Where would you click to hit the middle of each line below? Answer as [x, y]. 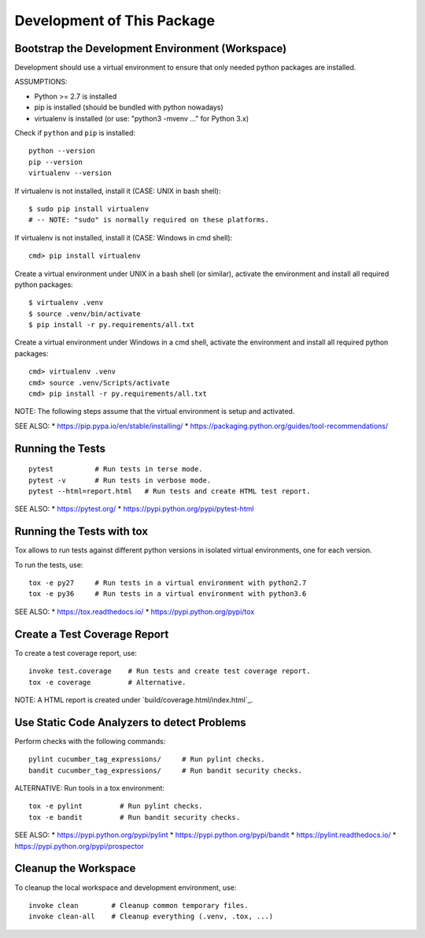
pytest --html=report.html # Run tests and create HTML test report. [170, 491]
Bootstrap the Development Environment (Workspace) [151, 48]
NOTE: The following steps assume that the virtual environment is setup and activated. [155, 411]
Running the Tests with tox [81, 532]
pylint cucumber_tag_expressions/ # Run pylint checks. [147, 759]
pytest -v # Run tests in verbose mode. [120, 480]
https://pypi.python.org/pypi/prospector [79, 846]
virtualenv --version [70, 173]
